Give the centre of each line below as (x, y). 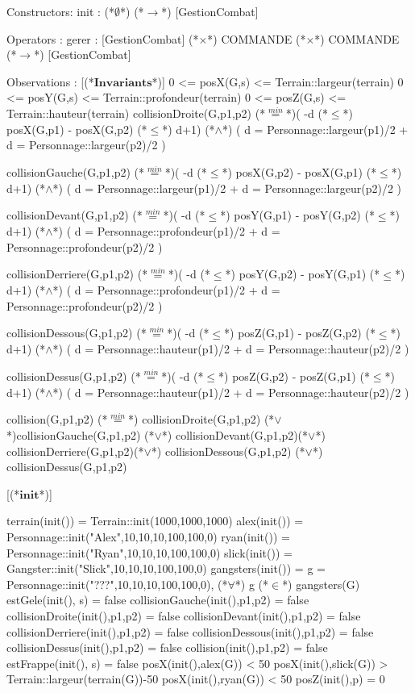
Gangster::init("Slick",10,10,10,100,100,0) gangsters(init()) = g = (166, 568)
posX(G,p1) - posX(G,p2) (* (77, 129)
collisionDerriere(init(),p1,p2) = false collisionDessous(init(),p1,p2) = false (190, 631)
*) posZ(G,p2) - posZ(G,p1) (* (294, 376)
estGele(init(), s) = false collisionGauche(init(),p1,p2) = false (158, 600)
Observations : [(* (50, 81)
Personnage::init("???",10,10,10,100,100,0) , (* (117, 584)
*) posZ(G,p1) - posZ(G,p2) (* (300, 333)
